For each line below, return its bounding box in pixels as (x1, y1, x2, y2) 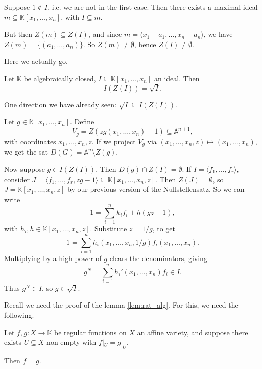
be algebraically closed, (23, 73, 96, 83)
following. (4, 310, 34, 320)
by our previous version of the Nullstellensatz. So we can (67, 184, 245, 194)
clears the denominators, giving (109, 253, 207, 264)
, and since (88, 29, 122, 39)
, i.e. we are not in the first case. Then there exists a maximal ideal (47, 2, 258, 12)
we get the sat (4, 146, 48, 157)
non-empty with (46, 337, 97, 348)
